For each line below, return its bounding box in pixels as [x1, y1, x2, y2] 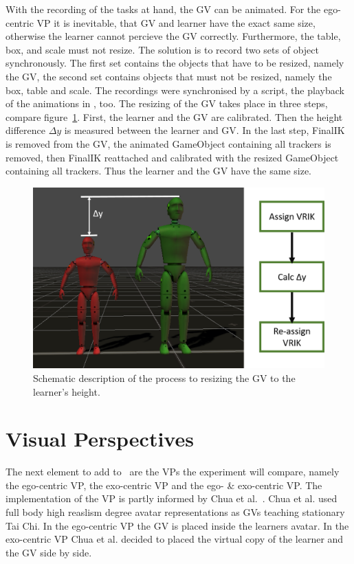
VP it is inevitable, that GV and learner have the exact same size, [36, 15, 316, 30]
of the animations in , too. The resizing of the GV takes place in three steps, [5, 96, 328, 111]
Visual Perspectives [5, 425, 194, 453]
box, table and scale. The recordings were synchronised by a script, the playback [5, 82, 344, 97]
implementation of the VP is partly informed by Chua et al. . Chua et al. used [5, 491, 338, 506]
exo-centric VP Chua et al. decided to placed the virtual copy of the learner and [5, 532, 344, 546]
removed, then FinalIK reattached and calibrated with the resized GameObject [5, 150, 339, 164]
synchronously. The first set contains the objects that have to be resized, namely [5, 56, 344, 70]
